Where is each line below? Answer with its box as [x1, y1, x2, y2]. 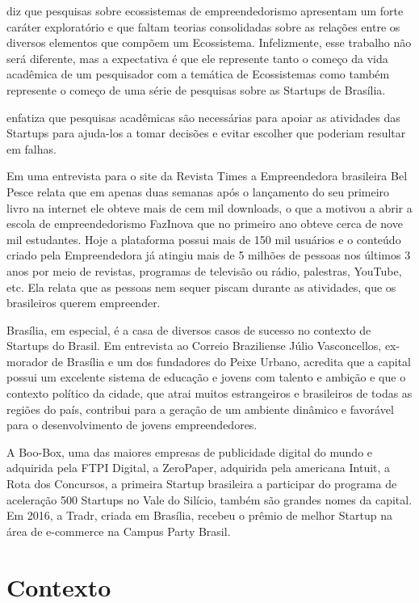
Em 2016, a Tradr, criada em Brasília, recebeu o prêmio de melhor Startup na [6, 507, 392, 524]
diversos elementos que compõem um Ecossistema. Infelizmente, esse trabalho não [6, 34, 412, 51]
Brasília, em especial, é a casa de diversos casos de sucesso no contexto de [6, 321, 371, 338]
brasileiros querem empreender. [6, 294, 161, 311]
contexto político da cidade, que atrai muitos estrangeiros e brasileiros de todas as [6, 385, 413, 402]
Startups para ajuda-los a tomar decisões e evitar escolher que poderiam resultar [6, 124, 406, 141]
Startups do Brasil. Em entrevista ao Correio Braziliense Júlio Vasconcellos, [6, 337, 382, 354]
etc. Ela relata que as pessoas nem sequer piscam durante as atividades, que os [6, 278, 396, 295]
